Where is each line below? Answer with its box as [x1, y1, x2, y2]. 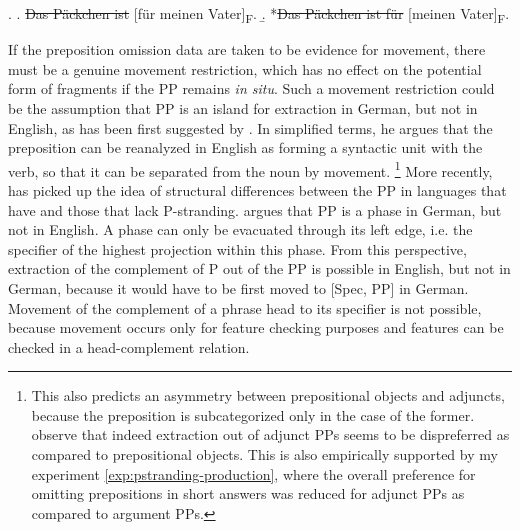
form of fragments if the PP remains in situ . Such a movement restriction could [8, 78, 495, 99]
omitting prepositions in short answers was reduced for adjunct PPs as [31, 483, 465, 504]
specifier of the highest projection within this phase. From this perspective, [8, 238, 467, 259]
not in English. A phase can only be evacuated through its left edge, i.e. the [8, 219, 473, 240]
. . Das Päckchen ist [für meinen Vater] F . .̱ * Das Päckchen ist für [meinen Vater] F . [8, 3, 510, 26]
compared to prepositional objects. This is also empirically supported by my [31, 444, 498, 465]
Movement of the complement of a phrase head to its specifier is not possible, [8, 297, 482, 318]
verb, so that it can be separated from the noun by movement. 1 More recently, [8, 157, 493, 181]
